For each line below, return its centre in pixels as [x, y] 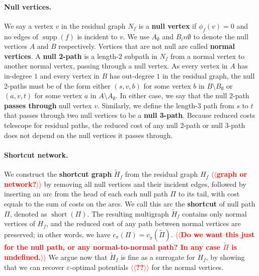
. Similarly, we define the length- [147, 105]
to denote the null [221, 36]
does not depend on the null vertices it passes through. [89, 135]
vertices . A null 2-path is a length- [61, 56]
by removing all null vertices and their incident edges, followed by [145, 184]
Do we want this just [218, 234]
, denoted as [28, 213]
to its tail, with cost [209, 194]
